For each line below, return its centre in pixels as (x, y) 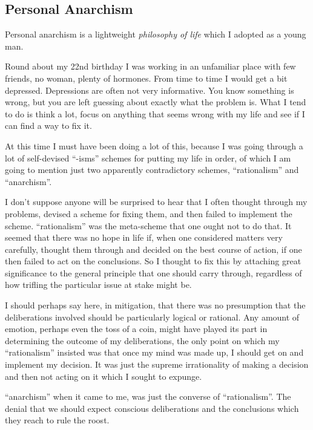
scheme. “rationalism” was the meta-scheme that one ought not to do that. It (148, 225)
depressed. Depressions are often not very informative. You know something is (150, 90)
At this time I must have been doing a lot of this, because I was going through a (154, 145)
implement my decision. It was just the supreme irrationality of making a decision (157, 364)
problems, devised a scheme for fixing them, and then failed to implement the (149, 213)
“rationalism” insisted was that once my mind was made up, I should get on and (154, 352)
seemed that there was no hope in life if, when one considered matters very (144, 237)
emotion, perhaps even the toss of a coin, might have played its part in (136, 329)
